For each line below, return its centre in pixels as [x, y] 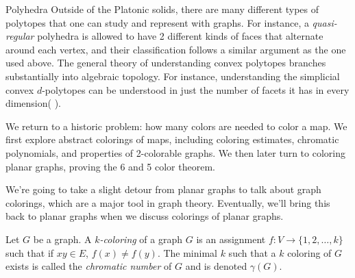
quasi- [325, 22]
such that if [30, 252]
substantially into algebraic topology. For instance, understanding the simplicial [173, 76]
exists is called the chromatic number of [89, 266]
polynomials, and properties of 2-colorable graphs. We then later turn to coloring [176, 152]
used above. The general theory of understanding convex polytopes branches [166, 63]
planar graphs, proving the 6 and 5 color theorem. [110, 166]
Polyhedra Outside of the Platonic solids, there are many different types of [162, 9]
